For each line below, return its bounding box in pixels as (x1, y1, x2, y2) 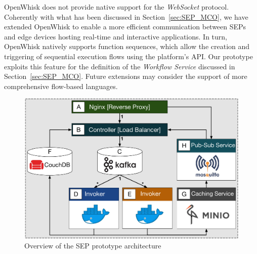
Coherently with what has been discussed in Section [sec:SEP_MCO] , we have (4, 11, 248, 22)
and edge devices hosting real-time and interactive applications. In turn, (4, 31, 227, 41)
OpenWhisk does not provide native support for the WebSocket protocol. (4, 2, 229, 12)
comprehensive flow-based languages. (4, 80, 118, 91)
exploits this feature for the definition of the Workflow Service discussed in (4, 61, 235, 71)
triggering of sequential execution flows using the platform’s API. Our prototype (4, 51, 253, 61)
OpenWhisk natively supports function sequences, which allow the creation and (4, 41, 250, 52)
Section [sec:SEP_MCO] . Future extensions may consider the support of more (4, 71, 247, 81)
